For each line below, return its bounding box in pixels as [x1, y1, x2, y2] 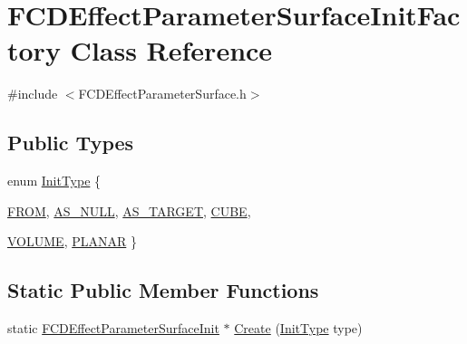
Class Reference [70, 32, 273, 69]
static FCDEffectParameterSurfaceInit [7, 319, 219, 338]
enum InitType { [7, 171, 102, 190]
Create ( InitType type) [234, 319, 363, 338]
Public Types [7, 129, 134, 157]
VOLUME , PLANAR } [7, 232, 137, 251]
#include [7, 84, 58, 103]
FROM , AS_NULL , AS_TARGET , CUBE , [7, 201, 251, 220]
